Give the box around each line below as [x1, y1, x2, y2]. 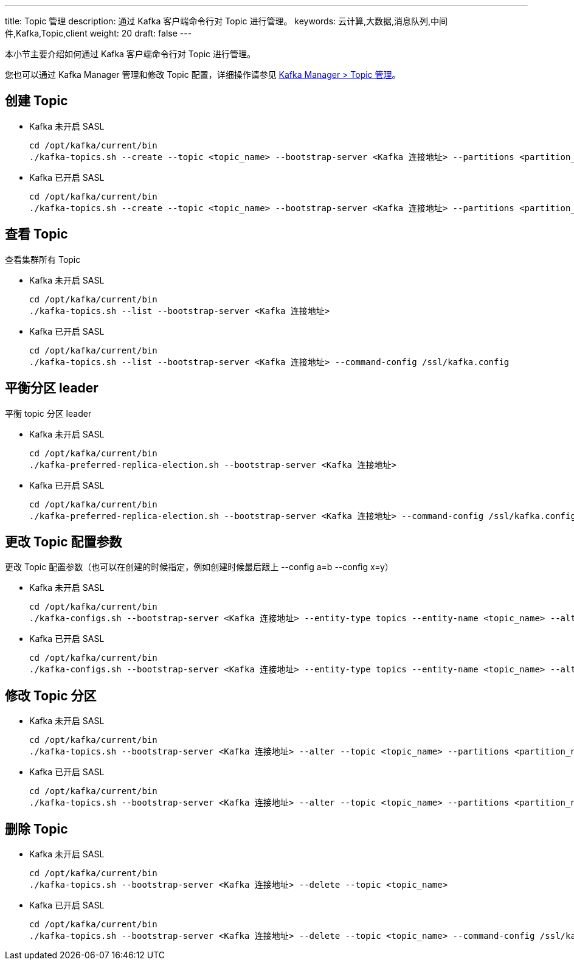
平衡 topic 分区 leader [5, 408, 92, 419]
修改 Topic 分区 [5, 688, 97, 703]
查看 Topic [5, 226, 68, 242]
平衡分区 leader [5, 380, 99, 396]
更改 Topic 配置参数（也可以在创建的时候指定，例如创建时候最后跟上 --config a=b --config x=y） [5, 562, 393, 573]
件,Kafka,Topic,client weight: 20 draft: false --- [5, 28, 192, 38]
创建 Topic [5, 93, 68, 109]
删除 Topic [5, 821, 68, 837]
